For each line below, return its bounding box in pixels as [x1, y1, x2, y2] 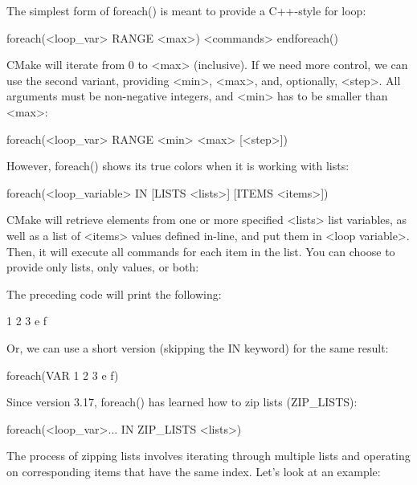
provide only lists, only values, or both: [6, 259, 199, 275]
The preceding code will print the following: [6, 285, 222, 302]
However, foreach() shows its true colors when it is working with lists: [6, 157, 350, 174]
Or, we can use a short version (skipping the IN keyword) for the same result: [6, 339, 389, 356]
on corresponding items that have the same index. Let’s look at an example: [6, 463, 381, 479]
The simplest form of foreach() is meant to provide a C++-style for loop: [6, 2, 366, 18]
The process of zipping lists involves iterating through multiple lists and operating [6, 447, 411, 464]
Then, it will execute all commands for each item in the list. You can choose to [6, 243, 395, 259]
